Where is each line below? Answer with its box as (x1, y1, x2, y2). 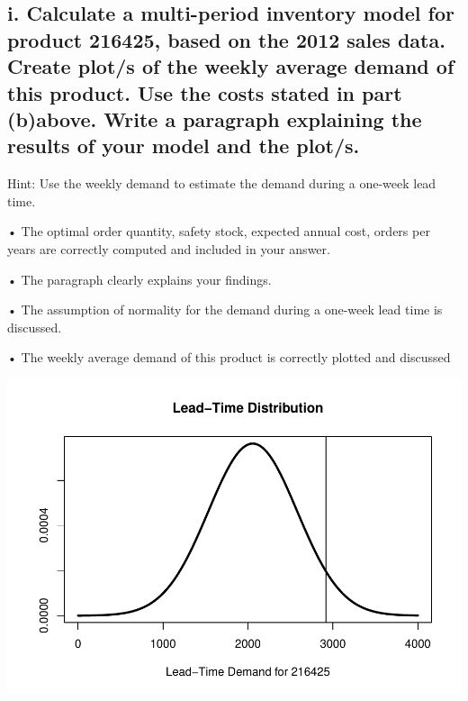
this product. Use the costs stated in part (7, 78, 402, 106)
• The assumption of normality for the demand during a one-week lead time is (7, 300, 443, 319)
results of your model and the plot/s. (7, 132, 360, 159)
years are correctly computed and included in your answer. (7, 239, 330, 258)
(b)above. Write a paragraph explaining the (7, 105, 422, 132)
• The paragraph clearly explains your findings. (7, 269, 272, 288)
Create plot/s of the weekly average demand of (7, 52, 454, 80)
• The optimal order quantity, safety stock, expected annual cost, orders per (7, 222, 430, 241)
